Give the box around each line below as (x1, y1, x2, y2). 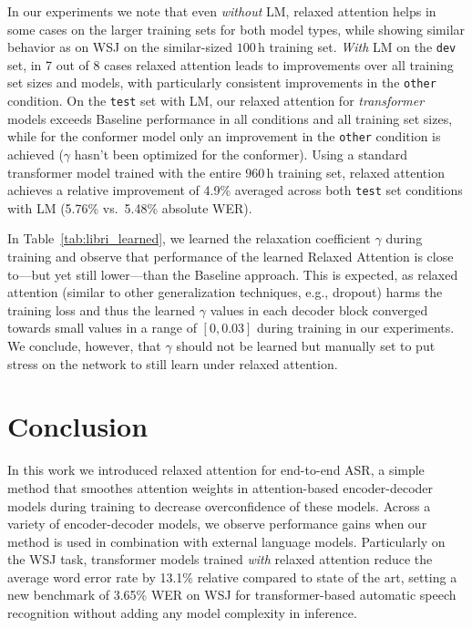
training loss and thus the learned (7, 300, 196, 319)
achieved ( (7, 145, 64, 163)
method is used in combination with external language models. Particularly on (7, 531, 446, 551)
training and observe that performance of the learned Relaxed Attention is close (7, 247, 454, 266)
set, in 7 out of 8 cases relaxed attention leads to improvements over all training (7, 55, 454, 74)
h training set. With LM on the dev (258, 37, 457, 57)
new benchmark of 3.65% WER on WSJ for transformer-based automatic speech (7, 585, 457, 604)
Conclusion (7, 407, 149, 445)
